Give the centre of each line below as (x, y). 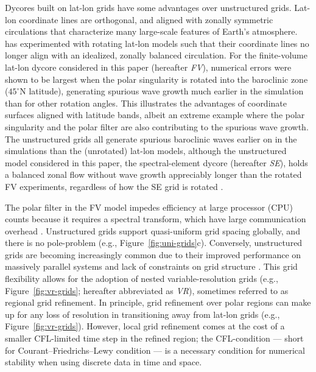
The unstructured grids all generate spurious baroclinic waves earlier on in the (151, 139)
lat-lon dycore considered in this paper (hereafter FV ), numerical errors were (148, 67)
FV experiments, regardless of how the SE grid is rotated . (114, 186)
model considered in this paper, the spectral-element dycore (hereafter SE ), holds (156, 162)
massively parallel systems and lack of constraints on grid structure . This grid (151, 266)
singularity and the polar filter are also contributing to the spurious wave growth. (157, 126)
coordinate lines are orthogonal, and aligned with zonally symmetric (146, 19)
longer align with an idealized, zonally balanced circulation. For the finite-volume (156, 55)
